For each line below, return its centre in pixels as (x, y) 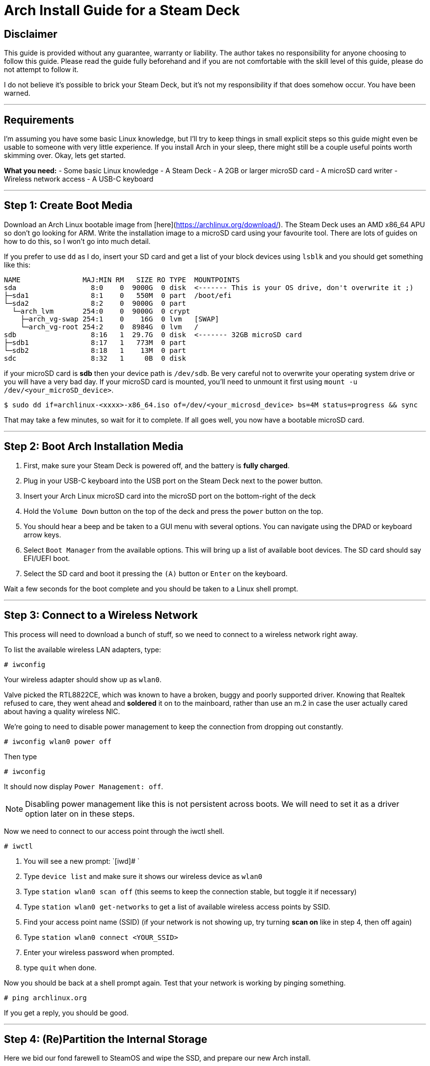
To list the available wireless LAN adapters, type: (82, 649)
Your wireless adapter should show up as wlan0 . (83, 679)
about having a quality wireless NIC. (62, 711)
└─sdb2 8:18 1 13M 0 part (95, 350)
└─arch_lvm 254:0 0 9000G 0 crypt (101, 311)
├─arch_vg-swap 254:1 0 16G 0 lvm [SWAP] (120, 319)
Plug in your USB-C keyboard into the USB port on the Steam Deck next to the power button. (173, 480)
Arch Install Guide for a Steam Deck (122, 10)
